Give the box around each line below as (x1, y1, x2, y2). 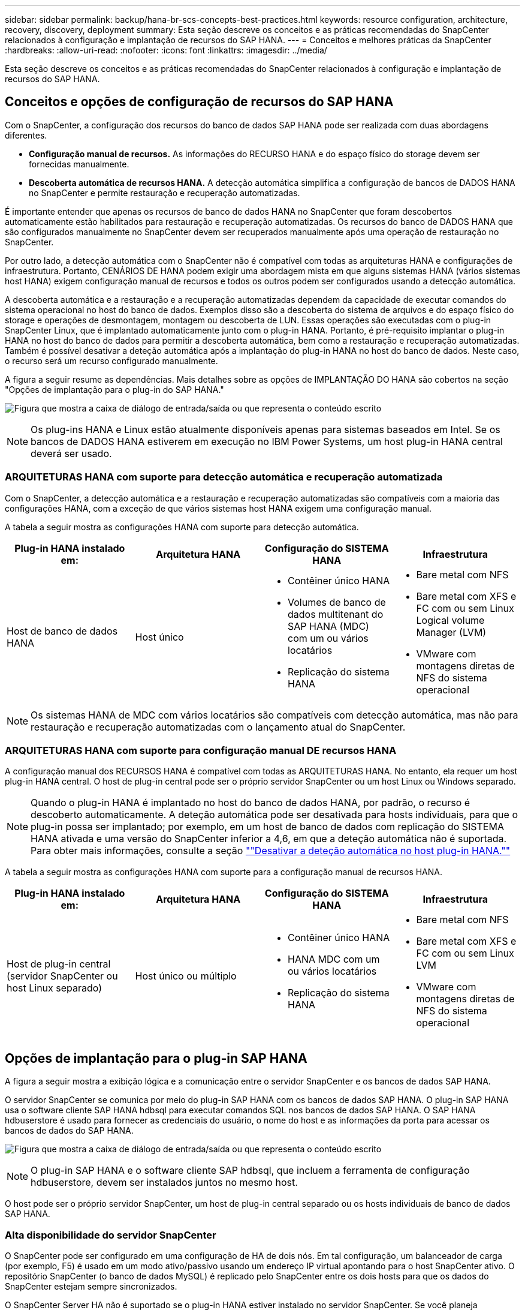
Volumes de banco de (288, 596, 386, 608)
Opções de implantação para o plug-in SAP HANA (5, 1050, 307, 1066)
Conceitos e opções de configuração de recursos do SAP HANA (5, 94, 394, 110)
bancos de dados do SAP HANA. (5, 1125, 134, 1136)
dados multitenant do (288, 608, 384, 620)
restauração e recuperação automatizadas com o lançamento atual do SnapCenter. (31, 720, 406, 733)
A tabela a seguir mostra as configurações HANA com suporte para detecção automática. (5, 521, 359, 532)
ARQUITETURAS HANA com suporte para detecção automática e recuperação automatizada (5, 471, 443, 483)
